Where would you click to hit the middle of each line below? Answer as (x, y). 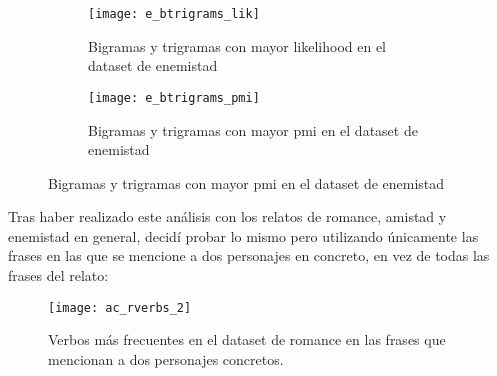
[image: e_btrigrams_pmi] (174, 97)
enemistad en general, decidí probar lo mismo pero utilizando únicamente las (243, 235)
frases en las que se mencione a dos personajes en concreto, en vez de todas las (249, 255)
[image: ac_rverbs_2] (120, 307)
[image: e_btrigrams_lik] (174, 14)
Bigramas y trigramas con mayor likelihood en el (237, 45)
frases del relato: (58, 275)
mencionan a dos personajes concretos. (166, 358)
